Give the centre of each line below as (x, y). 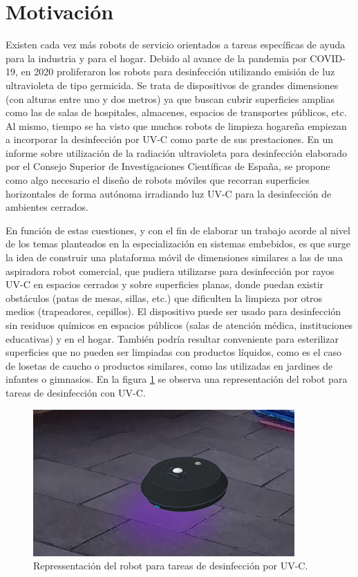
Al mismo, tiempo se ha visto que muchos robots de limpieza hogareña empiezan (176, 125)
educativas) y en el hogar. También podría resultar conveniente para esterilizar (172, 338)
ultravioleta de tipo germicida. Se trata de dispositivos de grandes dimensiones (172, 85)
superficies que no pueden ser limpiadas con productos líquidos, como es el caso (174, 352)
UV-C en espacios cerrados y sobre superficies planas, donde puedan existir (165, 284)
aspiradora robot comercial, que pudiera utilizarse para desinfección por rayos (170, 271)
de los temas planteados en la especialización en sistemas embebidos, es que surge (178, 244)
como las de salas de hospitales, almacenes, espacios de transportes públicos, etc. (176, 112)
